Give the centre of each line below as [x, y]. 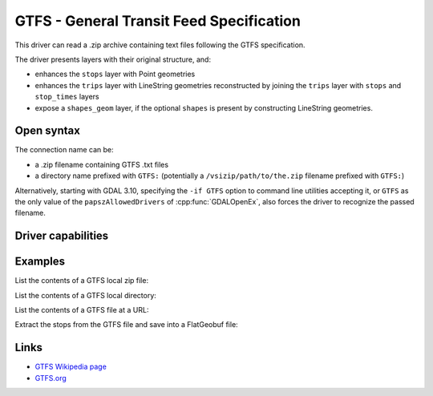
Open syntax [47, 131]
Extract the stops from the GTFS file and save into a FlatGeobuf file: [126, 325]
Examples [40, 262]
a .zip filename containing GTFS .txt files [101, 164]
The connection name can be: [64, 150]
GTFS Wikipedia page [71, 367]
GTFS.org [51, 378]
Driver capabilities [62, 236]
